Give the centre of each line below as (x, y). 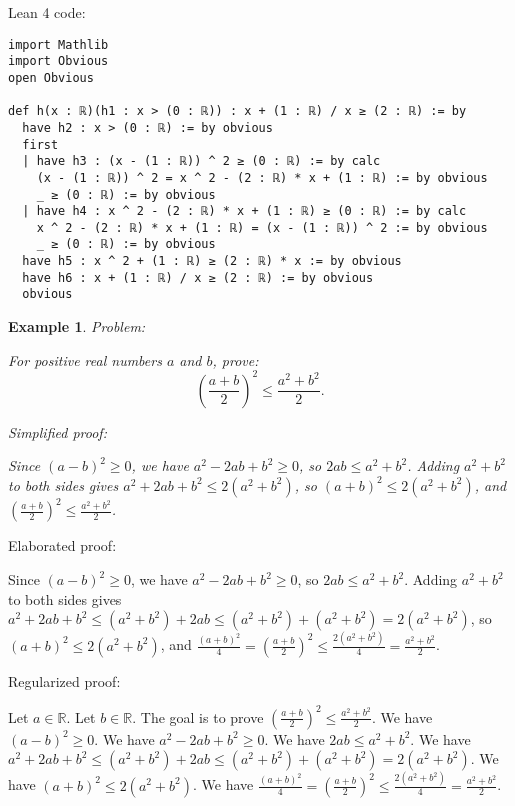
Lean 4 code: (47, 12)
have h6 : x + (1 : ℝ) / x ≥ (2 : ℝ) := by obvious (198, 277)
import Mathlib (58, 44)
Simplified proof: (57, 431)
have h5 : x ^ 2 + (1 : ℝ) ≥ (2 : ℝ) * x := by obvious (212, 261)
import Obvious (58, 61)
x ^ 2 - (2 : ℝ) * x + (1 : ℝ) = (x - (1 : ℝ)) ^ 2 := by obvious (262, 227)
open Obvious (51, 77)
